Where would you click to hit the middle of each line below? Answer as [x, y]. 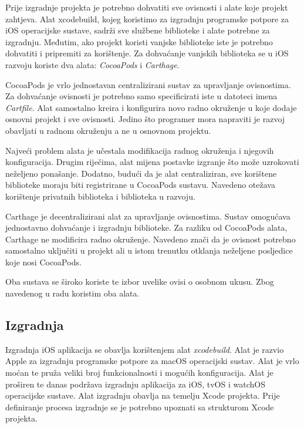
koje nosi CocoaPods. [43, 262]
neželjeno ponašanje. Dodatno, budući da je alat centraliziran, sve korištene [141, 173]
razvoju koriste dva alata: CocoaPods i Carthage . [92, 64]
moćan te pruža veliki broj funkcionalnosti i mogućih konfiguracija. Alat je [139, 373]
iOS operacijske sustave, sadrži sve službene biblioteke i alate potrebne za [138, 30]
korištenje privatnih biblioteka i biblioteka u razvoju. [100, 196]
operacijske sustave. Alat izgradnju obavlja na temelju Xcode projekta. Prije [143, 395]
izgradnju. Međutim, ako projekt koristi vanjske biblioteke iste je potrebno [139, 41]
